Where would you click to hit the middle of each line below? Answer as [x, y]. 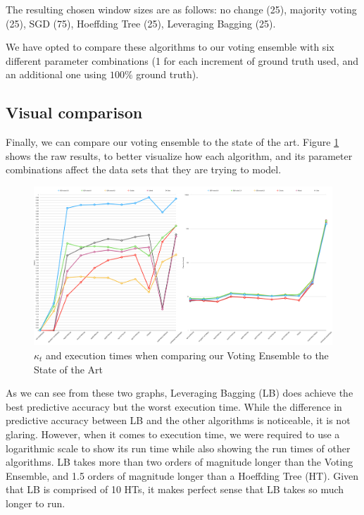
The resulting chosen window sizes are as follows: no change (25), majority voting [181, 9]
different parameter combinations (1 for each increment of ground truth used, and [182, 60]
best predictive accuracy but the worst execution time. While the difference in [174, 406]
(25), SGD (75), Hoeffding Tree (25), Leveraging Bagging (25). [141, 23]
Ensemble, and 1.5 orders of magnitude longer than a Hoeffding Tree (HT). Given [182, 475]
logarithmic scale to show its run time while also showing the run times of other [178, 448]
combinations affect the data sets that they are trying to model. [144, 169]
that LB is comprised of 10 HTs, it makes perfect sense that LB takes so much [175, 489]
